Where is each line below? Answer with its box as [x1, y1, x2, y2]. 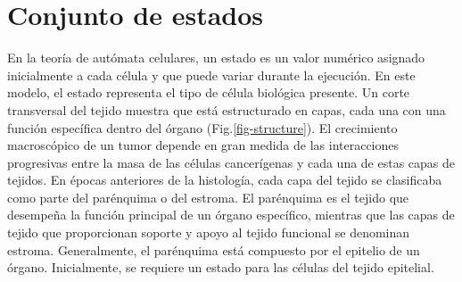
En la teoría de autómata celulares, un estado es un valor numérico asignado [7, 48, 425, 67]
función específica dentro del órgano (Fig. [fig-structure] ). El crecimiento [7, 118, 398, 137]
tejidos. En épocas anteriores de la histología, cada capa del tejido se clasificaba [7, 170, 442, 189]
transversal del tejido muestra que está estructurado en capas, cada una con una [7, 100, 446, 119]
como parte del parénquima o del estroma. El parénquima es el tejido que [7, 187, 409, 206]
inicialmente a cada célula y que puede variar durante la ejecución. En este [7, 65, 416, 84]
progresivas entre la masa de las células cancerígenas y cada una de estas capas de [7, 153, 456, 171]
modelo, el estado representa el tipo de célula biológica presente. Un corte [7, 83, 410, 102]
